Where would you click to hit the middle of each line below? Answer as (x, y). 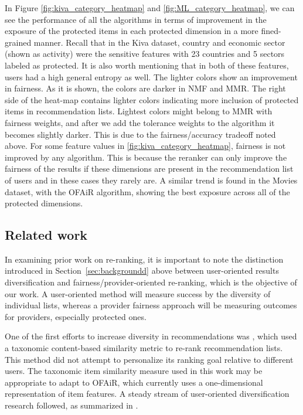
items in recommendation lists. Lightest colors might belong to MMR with (139, 111)
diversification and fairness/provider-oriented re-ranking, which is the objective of (151, 282)
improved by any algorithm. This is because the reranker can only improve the (146, 157)
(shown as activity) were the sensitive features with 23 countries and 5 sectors (145, 54)
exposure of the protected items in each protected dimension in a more (132, 31)
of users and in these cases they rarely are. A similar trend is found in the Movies (151, 180)
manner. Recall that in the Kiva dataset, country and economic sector (159, 42)
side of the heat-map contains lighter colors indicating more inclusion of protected (152, 99)
